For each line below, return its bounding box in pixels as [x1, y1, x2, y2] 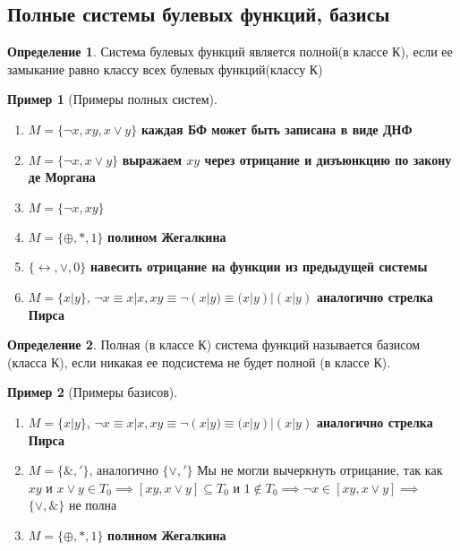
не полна [68, 495, 117, 514]
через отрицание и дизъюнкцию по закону [204, 150, 452, 168]
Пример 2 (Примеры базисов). [7, 383, 178, 401]
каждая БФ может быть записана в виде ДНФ [141, 119, 413, 138]
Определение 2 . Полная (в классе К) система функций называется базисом [7, 335, 421, 354]
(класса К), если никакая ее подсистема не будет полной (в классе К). [7, 352, 391, 371]
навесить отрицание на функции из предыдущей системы [90, 257, 428, 276]
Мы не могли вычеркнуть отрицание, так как [197, 461, 443, 479]
